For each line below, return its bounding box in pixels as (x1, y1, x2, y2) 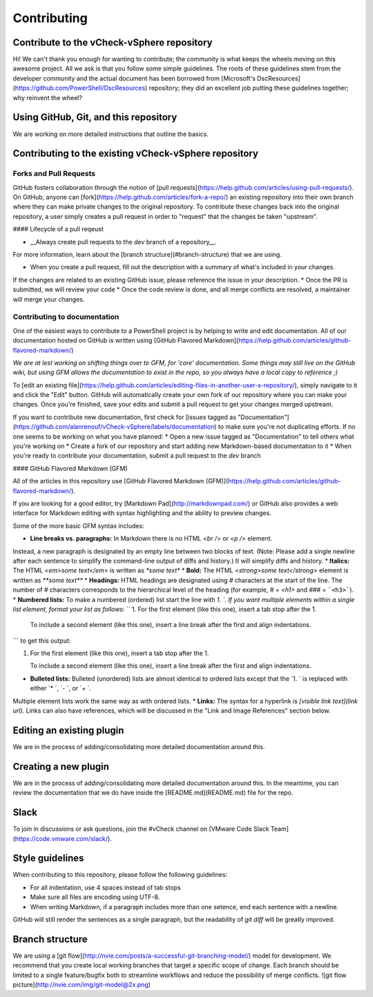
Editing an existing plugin (12, 724, 124, 736)
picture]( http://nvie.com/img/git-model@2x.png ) (12, 980, 151, 989)
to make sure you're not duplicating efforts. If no (218, 423, 356, 431)
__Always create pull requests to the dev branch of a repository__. (30, 238, 217, 246)
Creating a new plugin (12, 760, 110, 773)
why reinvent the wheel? (12, 93, 83, 101)
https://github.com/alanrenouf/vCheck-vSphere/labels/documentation (15, 423, 215, 431)
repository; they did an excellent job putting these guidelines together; (149, 84, 349, 93)
